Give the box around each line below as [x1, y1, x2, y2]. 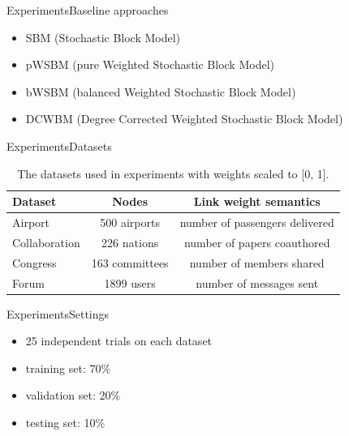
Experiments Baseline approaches [6, 2, 169, 18]
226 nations [101, 233, 159, 250]
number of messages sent [196, 274, 319, 291]
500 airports [100, 214, 160, 230]
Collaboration [12, 233, 80, 250]
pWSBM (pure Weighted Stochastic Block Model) [25, 56, 274, 73]
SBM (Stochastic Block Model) [25, 28, 181, 45]
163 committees [91, 254, 169, 271]
